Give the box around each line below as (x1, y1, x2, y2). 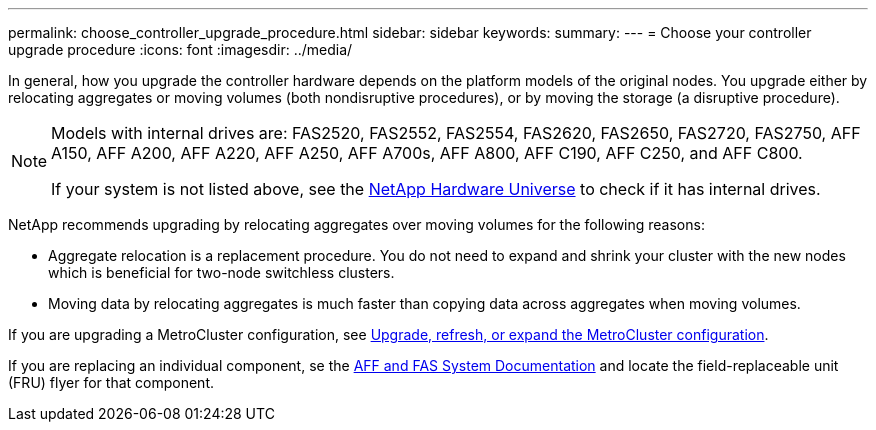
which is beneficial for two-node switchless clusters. (48, 264, 395, 281)
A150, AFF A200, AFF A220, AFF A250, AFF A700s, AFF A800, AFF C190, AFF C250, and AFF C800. (51, 143, 803, 163)
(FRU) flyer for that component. (8, 374, 215, 391)
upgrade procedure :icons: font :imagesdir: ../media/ (8, 41, 353, 58)
